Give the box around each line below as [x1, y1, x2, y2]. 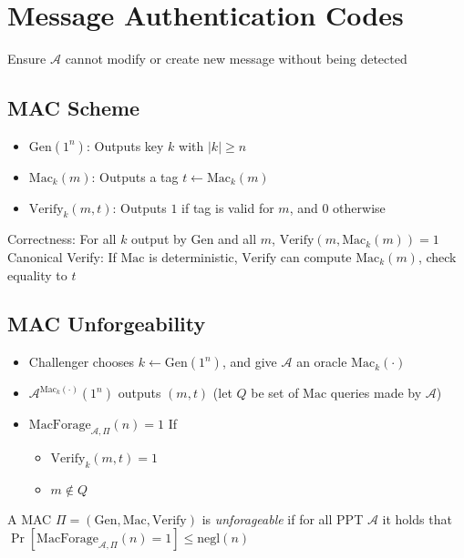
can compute [280, 247, 352, 266]
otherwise [333, 198, 386, 217]
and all [218, 229, 257, 249]
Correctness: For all [7, 229, 117, 249]
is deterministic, [149, 247, 238, 266]
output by [131, 229, 187, 249]
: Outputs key [86, 136, 164, 155]
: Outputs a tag [91, 167, 179, 186]
